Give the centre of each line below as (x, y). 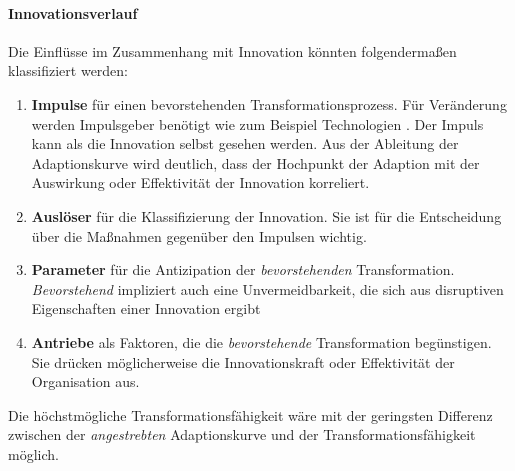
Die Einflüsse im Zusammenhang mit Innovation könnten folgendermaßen (232, 50)
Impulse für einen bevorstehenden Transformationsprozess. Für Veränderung (269, 103)
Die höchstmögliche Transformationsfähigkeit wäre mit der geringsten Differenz (250, 414)
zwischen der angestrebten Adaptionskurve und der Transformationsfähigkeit (242, 434)
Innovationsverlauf (73, 12)
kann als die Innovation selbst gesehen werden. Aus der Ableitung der (245, 143)
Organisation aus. (85, 381)
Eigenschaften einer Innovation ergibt (146, 308)
